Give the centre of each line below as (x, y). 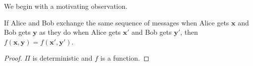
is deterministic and (62, 58)
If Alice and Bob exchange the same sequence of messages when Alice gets (117, 22)
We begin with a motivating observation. (66, 6)
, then (189, 32)
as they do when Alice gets (80, 32)
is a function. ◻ (125, 58)
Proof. (13, 58)
